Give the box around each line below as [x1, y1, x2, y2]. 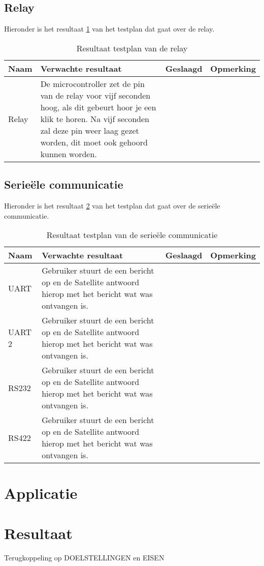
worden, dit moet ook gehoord [40, 136, 148, 148]
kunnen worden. [40, 147, 97, 160]
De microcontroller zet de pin [40, 77, 145, 90]
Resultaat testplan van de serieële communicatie [46, 229, 218, 241]
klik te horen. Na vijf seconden [40, 112, 149, 125]
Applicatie [4, 483, 78, 503]
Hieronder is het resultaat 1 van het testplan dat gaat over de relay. [4, 23, 215, 34]
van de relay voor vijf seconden [40, 89, 151, 101]
